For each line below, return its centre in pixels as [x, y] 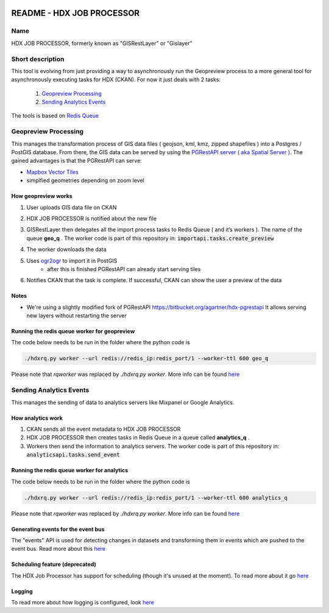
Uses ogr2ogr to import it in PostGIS [72, 260]
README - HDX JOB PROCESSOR [76, 13]
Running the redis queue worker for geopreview [73, 331]
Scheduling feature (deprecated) [54, 564]
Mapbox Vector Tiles [52, 172]
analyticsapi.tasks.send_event [73, 455]
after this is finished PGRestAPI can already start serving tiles [124, 269]
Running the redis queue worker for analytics [70, 470]
